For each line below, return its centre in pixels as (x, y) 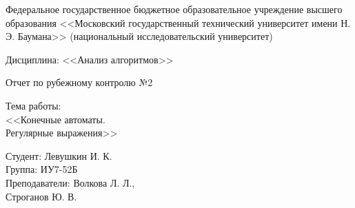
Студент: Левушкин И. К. (59, 155)
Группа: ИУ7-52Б (42, 169)
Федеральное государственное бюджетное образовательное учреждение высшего (174, 9)
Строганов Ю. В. (41, 196)
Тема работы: (33, 105)
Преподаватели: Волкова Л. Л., (70, 182)
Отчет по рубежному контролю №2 (79, 82)
